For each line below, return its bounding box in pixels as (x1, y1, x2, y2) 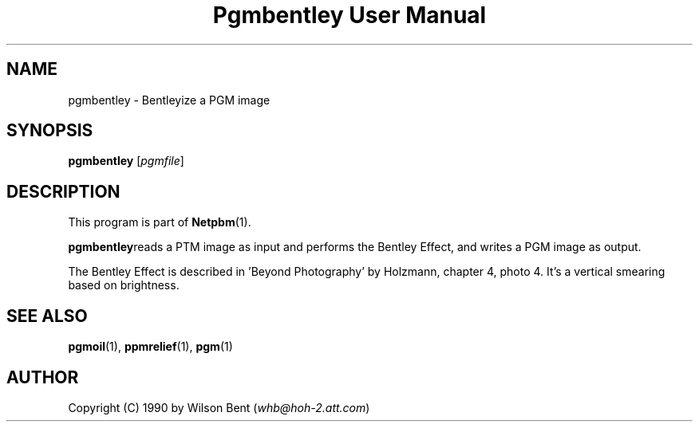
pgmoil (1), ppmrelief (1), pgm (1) (68, 340, 233, 354)
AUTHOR (6, 367, 79, 387)
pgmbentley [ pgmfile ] (68, 154, 184, 168)
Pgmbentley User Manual (212, 2, 487, 29)
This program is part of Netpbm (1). (68, 215, 251, 230)
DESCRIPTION (6, 181, 120, 202)
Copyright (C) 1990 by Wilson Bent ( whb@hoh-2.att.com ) (68, 400, 370, 414)
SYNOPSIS (6, 120, 93, 141)
